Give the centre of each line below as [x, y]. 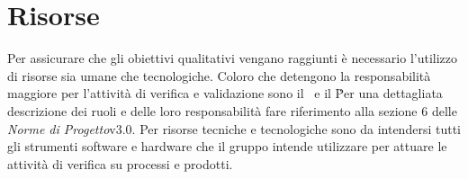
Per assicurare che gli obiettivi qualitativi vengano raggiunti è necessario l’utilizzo [233, 58]
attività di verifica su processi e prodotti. [120, 163]
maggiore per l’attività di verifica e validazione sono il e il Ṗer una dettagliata [225, 93]
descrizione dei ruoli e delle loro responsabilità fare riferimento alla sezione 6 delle [232, 110]
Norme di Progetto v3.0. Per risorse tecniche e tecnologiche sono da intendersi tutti [234, 128]
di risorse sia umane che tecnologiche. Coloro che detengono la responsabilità [219, 75]
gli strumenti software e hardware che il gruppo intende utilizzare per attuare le [227, 146]
